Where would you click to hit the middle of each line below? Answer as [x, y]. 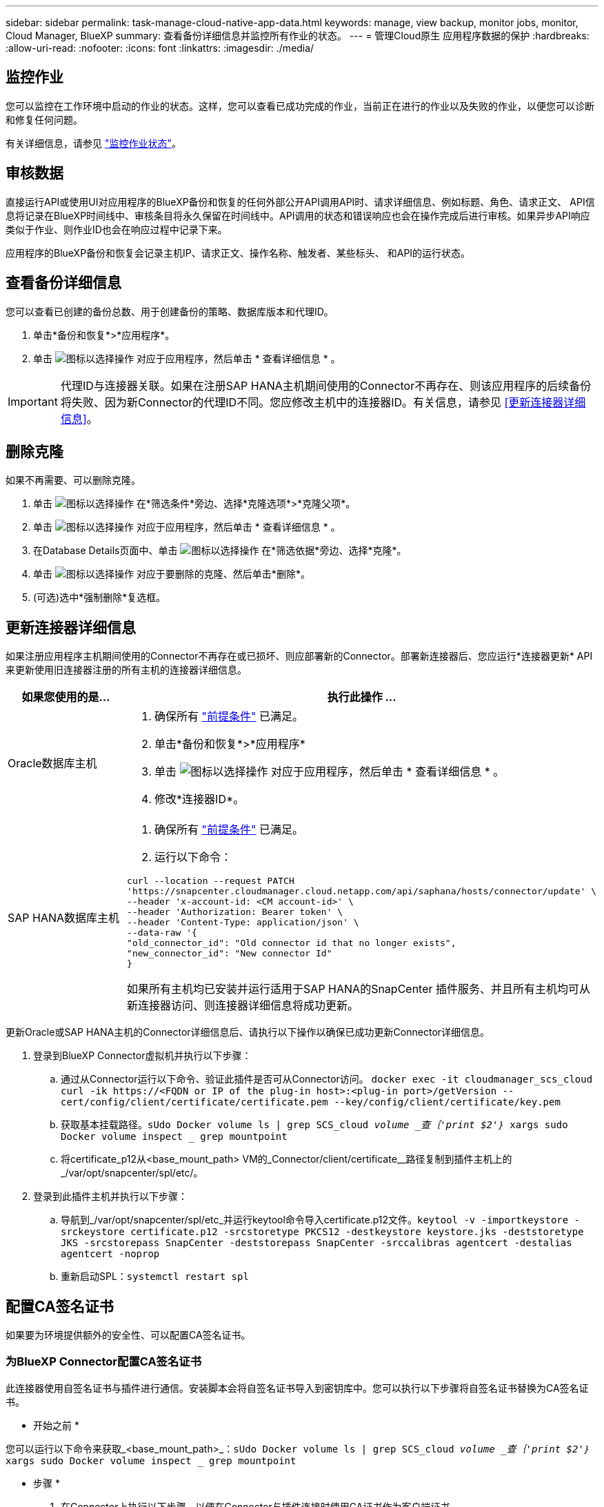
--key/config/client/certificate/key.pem [447, 1102]
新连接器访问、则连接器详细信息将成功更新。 [243, 1006]
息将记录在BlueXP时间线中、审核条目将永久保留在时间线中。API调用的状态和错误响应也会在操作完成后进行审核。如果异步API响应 [298, 215]
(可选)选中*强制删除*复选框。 [100, 598]
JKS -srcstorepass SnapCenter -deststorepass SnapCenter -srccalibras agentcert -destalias [316, 1243]
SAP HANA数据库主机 [64, 917]
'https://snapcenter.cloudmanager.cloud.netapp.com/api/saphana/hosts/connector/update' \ [362, 892]
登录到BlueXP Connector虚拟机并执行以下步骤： [142, 1056]
